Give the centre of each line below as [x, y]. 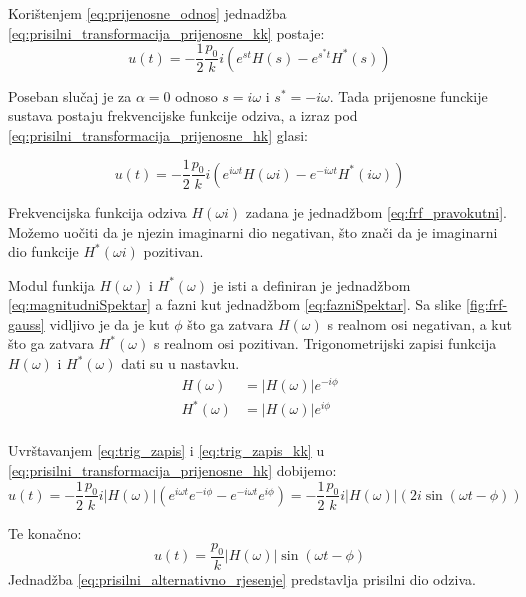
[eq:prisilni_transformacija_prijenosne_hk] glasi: [158, 134]
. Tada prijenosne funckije [408, 95]
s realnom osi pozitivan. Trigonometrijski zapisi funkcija [325, 343]
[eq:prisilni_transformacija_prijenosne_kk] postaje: [166, 32]
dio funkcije [43, 251]
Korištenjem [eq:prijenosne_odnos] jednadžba [147, 13]
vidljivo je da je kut [109, 323]
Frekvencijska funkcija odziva [97, 211]
